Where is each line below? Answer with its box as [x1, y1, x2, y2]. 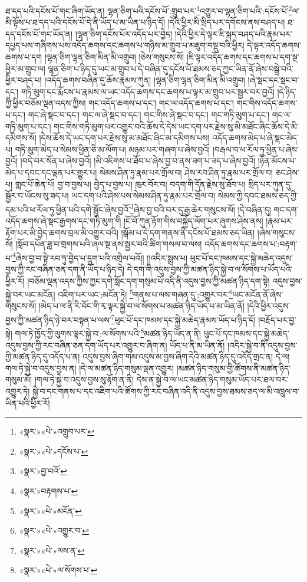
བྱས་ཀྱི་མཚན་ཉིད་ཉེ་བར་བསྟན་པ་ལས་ [5, 313, 111, 325]
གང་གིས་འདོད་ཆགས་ [236, 97, 298, 109]
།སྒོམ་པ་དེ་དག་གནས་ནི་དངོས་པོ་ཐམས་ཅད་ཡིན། [121, 226, 255, 238]
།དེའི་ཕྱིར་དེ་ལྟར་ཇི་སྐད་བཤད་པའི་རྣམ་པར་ [174, 27, 292, 40]
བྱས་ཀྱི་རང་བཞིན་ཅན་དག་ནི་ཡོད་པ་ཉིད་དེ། [5, 263, 125, 275]
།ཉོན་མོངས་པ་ [258, 154, 296, 167]
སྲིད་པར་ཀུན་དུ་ [248, 177, 292, 190]
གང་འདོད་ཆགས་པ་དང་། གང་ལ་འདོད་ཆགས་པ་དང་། [88, 97, 234, 109]
